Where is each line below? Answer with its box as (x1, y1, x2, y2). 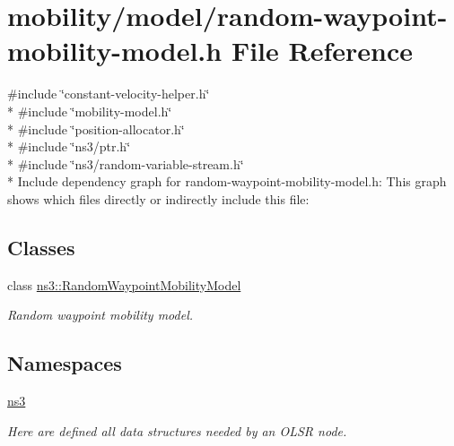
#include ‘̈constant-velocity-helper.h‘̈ (7, 84, 210, 103)
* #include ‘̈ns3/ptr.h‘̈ (7, 137, 131, 156)
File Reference (231, 32, 414, 69)
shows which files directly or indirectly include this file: (7, 189, 310, 208)
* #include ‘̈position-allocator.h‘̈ (7, 119, 185, 138)
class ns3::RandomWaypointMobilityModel (7, 275, 241, 294)
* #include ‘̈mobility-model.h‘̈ (7, 101, 172, 120)
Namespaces (7, 349, 122, 377)
